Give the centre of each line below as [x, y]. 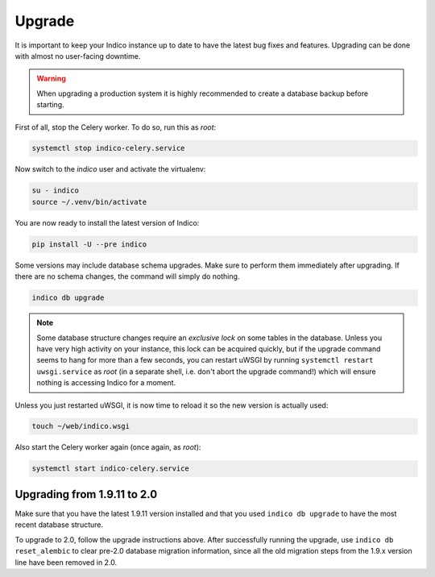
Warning [51, 79]
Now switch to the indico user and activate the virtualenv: [110, 169]
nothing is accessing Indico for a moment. [106, 383]
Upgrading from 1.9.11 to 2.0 [86, 494]
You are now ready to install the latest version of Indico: [107, 222]
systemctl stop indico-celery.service [108, 148]
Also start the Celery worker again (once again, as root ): [108, 447]
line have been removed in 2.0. [66, 562]
